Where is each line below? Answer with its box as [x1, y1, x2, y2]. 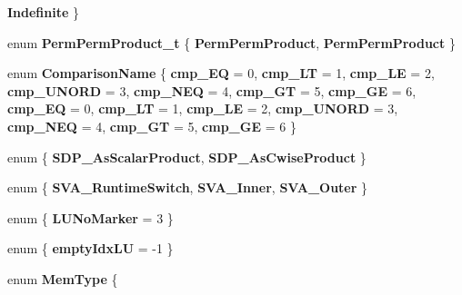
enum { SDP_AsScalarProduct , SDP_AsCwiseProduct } [7, 147, 367, 166]
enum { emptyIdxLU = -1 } [7, 239, 174, 258]
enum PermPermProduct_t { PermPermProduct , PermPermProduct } [7, 33, 456, 52]
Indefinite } [7, 3, 80, 21]
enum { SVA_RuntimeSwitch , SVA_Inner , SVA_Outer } [7, 178, 368, 197]
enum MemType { [7, 269, 118, 288]
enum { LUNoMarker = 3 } [7, 208, 174, 227]
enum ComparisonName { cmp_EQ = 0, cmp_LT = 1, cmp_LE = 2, [7, 64, 435, 83]
